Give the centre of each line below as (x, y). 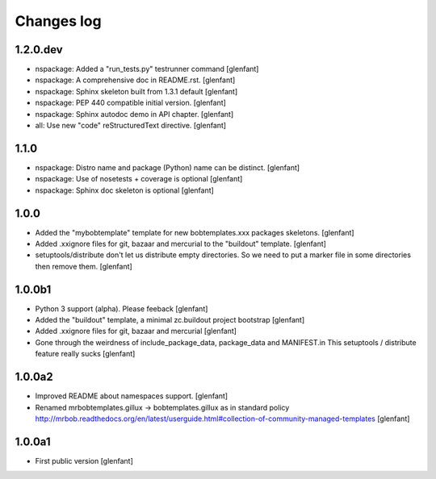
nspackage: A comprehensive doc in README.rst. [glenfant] (135, 80)
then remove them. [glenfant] (84, 266)
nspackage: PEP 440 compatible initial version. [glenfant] (130, 103)
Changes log (58, 21)
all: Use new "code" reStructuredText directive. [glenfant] (130, 126)
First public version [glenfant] (84, 460)
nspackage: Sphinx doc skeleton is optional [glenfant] (124, 190)
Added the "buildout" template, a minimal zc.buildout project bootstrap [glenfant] (170, 320)
